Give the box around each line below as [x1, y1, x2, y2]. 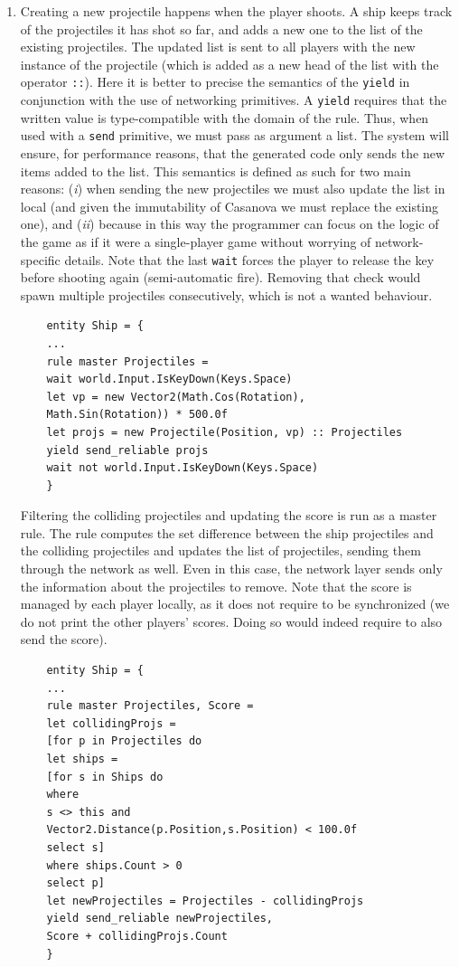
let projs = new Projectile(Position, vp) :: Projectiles [46, 425, 403, 439]
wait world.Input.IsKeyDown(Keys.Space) [46, 373, 293, 386]
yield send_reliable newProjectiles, [46, 912, 273, 925]
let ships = [46, 753, 118, 765]
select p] [46, 877, 105, 890]
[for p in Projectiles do [46, 735, 202, 748]
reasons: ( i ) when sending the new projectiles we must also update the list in [20, 179, 445, 198]
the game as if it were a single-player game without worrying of [20, 232, 371, 251]
